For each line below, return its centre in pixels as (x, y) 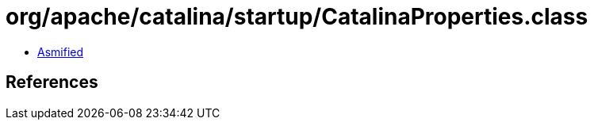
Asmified (61, 52)
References (52, 82)
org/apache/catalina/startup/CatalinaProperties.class (297, 17)
